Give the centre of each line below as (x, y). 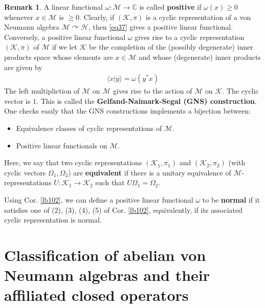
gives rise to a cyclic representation (190, 37)
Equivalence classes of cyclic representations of (89, 128)
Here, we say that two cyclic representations (73, 162)
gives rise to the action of (153, 91)
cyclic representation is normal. (53, 220)
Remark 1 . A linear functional (53, 7)
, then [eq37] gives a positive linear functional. (161, 27)
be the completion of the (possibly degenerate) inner (171, 47)
